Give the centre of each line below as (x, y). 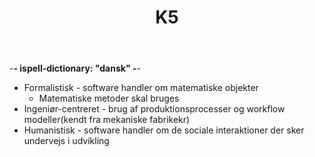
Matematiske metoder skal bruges (109, 98)
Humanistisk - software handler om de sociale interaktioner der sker (164, 130)
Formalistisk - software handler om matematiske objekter (141, 88)
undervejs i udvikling (66, 141)
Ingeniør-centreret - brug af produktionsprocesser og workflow (154, 109)
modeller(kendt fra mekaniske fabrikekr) (107, 120)
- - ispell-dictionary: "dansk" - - (75, 68)
